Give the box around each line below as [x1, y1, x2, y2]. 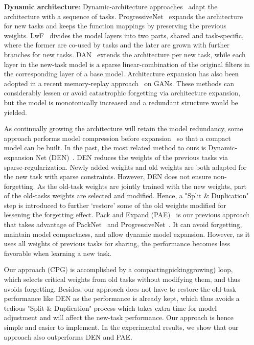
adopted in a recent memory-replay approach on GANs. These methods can [4, 78, 234, 88]
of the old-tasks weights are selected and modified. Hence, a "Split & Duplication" [4, 190, 249, 201]
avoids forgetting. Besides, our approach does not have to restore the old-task [4, 283, 236, 294]
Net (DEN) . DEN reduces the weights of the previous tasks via [36, 152, 228, 162]
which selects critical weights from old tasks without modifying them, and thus [4, 274, 241, 284]
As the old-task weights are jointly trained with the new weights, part [37, 181, 247, 191]
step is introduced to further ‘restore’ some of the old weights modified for [4, 200, 227, 210]
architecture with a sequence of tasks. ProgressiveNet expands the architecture [4, 11, 243, 21]
